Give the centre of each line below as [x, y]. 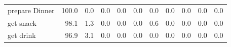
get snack [22, 22]
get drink [22, 35]
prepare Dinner [31, 10]
